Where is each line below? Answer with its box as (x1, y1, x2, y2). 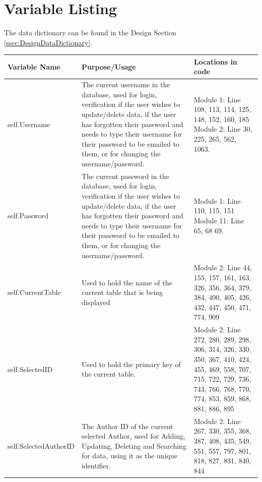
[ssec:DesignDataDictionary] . (4, 37, 93, 47)
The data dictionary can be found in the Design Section (4, 27, 176, 38)
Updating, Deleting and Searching (81, 440, 186, 451)
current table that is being (81, 287, 163, 297)
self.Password (8, 210, 48, 221)
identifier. (81, 460, 111, 471)
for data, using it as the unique (81, 450, 177, 461)
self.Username (8, 118, 50, 129)
